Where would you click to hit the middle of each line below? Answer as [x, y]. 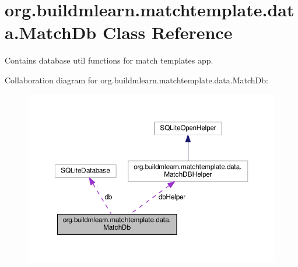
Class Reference [167, 32]
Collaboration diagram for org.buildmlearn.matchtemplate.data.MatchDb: [136, 80]
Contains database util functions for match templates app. [109, 60]
